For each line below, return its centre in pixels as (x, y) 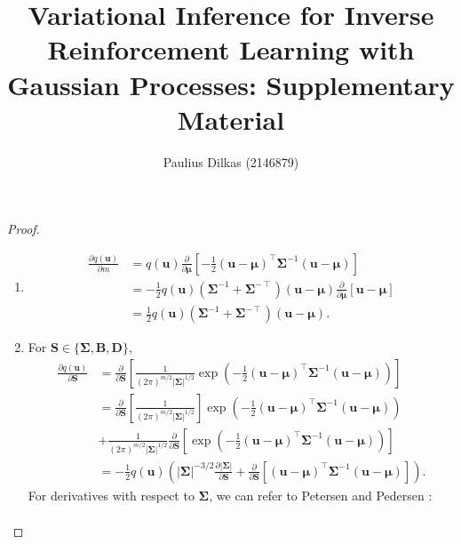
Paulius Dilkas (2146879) (231, 161)
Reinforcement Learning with (231, 49)
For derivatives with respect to (111, 495)
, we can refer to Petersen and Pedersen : (321, 495)
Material (231, 119)
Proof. (24, 229)
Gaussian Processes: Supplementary (231, 84)
